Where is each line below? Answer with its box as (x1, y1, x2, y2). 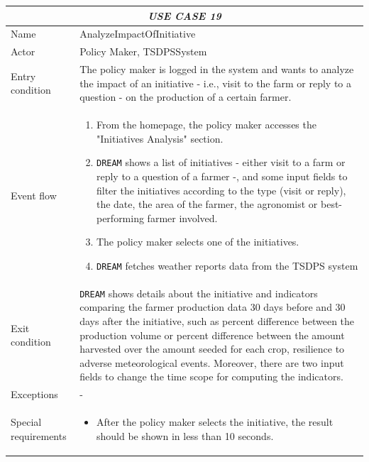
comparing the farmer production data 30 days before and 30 (79, 299, 346, 314)
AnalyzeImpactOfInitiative (79, 26, 196, 41)
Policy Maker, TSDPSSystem (79, 44, 207, 59)
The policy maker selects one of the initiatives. (96, 234, 299, 249)
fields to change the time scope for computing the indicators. (79, 369, 343, 384)
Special (11, 414, 42, 429)
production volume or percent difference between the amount (79, 327, 345, 342)
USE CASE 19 (148, 8, 221, 23)
